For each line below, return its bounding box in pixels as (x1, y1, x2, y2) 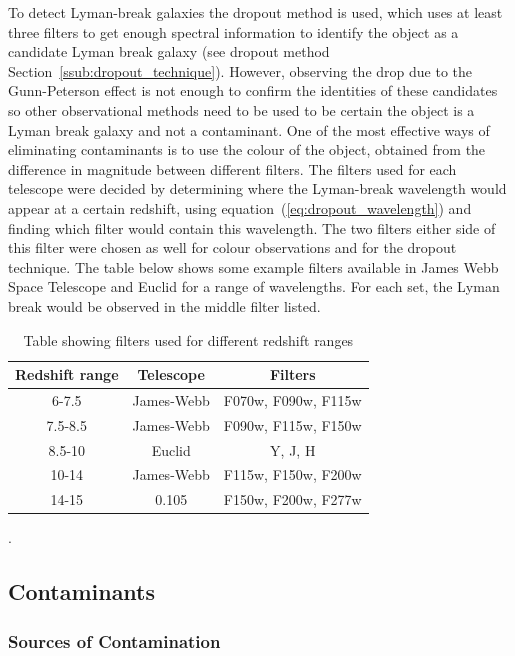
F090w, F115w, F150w (223, 414, 362, 435)
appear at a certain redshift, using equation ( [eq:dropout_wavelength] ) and (8, 197, 472, 218)
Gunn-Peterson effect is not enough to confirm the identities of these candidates (8, 80, 498, 101)
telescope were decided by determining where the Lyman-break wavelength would (8, 178, 507, 199)
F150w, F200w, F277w (223, 489, 362, 510)
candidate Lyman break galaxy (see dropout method (8, 41, 330, 62)
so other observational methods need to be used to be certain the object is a (8, 99, 475, 120)
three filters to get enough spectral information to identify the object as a (8, 21, 459, 42)
